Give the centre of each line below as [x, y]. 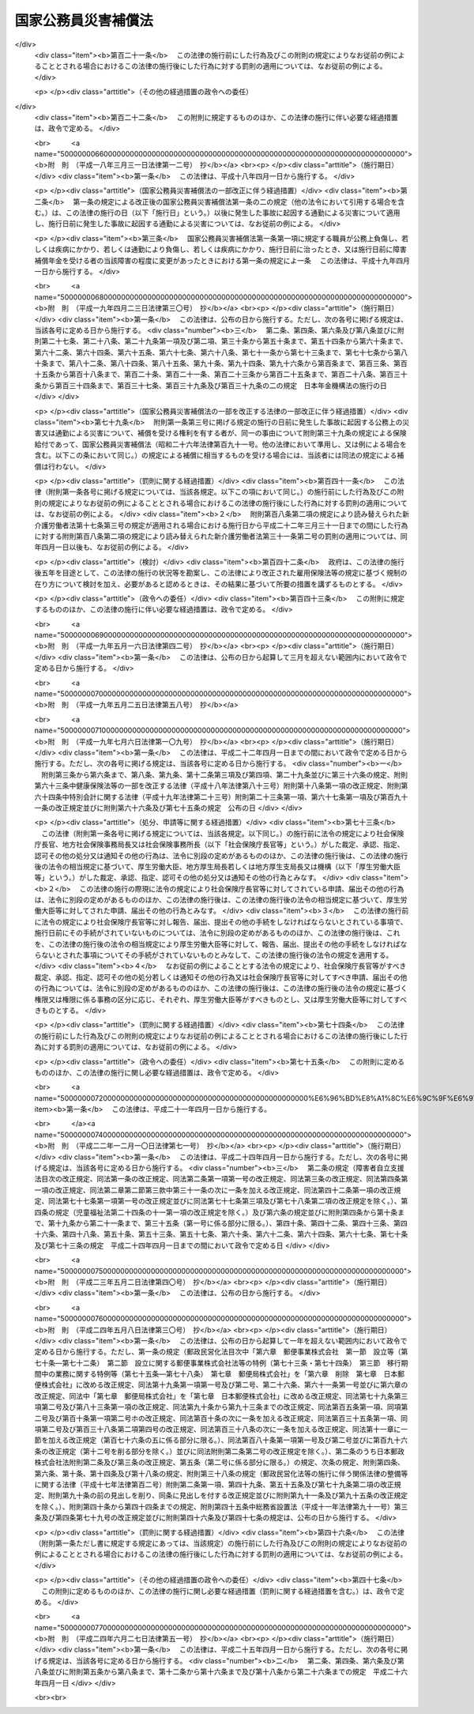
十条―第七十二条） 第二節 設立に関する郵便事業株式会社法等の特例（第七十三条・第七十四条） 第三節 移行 [221, 1362]
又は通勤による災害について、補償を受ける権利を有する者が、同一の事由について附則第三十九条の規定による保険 [224, 433]
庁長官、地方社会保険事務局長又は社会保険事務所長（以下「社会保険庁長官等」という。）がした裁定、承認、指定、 [219, 845]
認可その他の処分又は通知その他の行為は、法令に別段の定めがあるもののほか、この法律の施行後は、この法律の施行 [221, 855]
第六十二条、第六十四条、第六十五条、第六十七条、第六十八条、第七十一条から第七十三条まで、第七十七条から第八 [221, 352]
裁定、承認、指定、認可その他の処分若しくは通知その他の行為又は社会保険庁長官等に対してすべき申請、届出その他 [221, 977]
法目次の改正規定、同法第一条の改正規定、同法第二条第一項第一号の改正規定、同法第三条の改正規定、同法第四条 [218, 1179]
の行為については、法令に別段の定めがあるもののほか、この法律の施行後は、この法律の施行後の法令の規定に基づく [221, 989]
